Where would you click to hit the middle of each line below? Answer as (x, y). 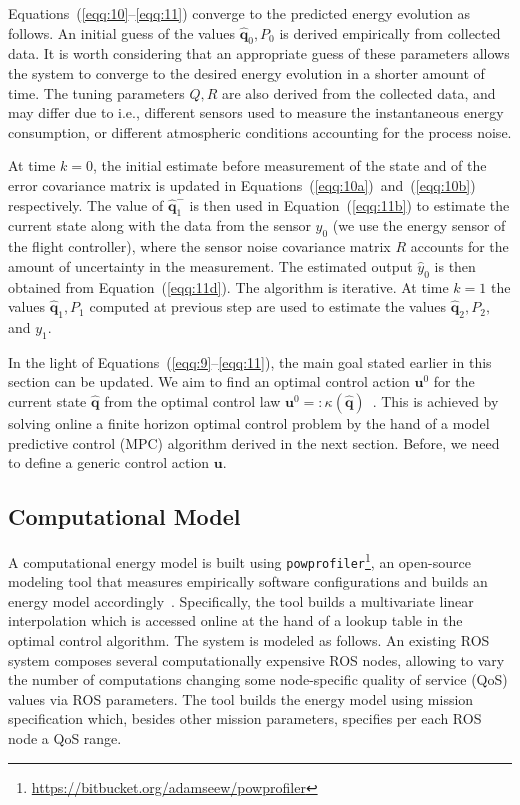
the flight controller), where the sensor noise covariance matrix (199, 246)
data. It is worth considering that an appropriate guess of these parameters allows (259, 53)
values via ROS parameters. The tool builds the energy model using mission (241, 698)
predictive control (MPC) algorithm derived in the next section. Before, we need (254, 442)
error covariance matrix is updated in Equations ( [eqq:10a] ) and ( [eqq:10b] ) (242, 184)
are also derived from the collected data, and (358, 92)
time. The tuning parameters (96, 92)
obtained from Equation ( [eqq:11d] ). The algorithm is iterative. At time (228, 286)
